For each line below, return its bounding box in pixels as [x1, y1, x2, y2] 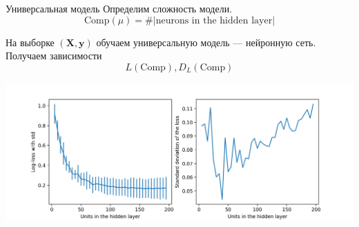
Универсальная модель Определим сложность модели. [6, 1, 233, 15]
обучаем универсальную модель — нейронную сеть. [96, 34, 316, 49]
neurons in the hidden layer [155, 15, 273, 26]
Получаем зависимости [6, 48, 102, 63]
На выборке [6, 34, 55, 49]
